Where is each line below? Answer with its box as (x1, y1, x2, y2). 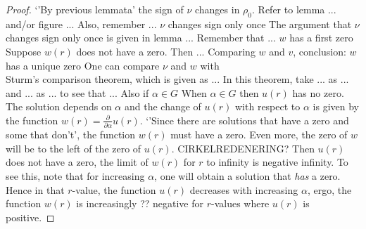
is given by (313, 99, 359, 114)
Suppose (6, 44, 42, 58)
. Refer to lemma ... (252, 2, 336, 16)
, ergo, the (307, 182, 352, 197)
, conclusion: (293, 44, 346, 58)
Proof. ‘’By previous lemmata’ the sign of (6, 2, 184, 16)
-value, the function (72, 182, 156, 197)
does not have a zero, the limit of (6, 155, 149, 169)
